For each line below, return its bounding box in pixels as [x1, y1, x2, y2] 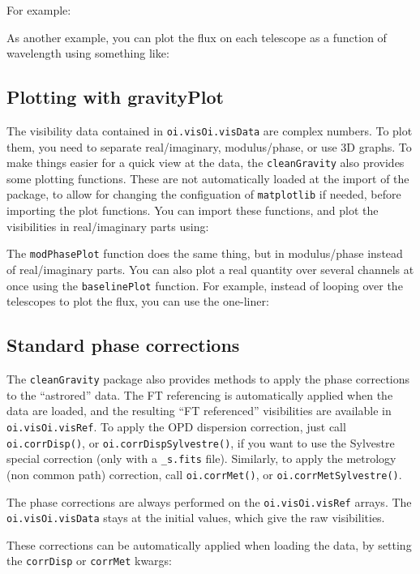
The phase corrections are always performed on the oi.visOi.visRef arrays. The [6, 493, 412, 510]
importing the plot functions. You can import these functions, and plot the [6, 202, 379, 219]
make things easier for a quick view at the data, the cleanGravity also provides [6, 154, 405, 171]
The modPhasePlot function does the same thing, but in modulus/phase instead [6, 245, 403, 262]
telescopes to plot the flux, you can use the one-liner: [6, 293, 269, 310]
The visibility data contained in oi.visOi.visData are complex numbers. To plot [6, 122, 413, 139]
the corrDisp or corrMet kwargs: [6, 552, 172, 569]
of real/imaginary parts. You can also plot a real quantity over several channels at [6, 260, 414, 277]
